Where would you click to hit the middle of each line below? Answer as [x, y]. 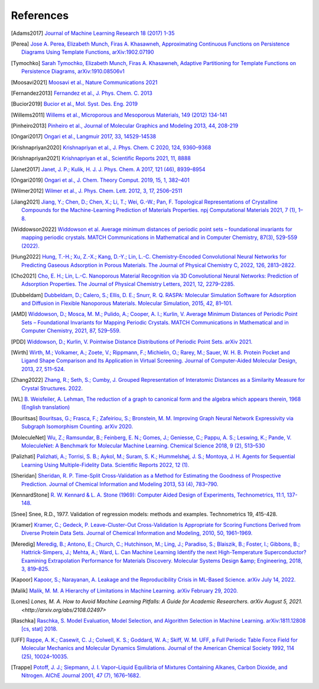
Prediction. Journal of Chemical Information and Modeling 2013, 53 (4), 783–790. [120, 484]
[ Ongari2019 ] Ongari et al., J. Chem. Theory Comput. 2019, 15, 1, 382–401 [100, 180]
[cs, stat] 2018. [40, 629]
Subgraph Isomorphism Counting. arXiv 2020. [77, 427]
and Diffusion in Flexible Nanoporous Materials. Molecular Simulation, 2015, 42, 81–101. [127, 303]
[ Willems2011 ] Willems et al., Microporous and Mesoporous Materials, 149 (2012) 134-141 [119, 115]
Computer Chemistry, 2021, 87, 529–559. [71, 331]
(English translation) [46, 407]
